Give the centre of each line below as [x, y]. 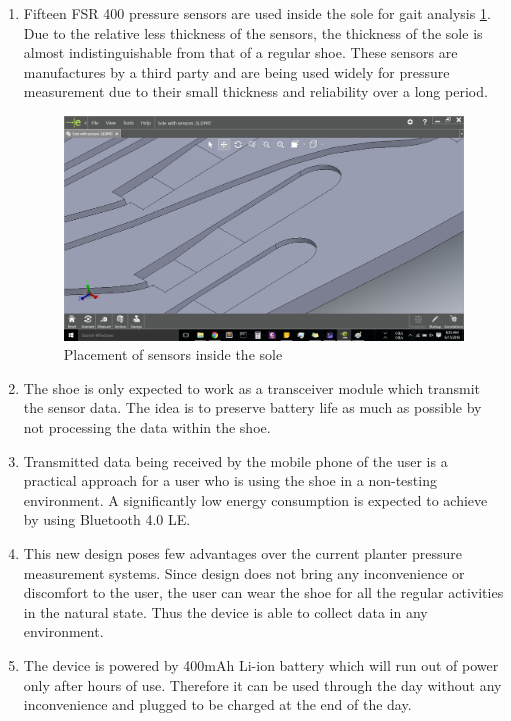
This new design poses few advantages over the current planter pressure [243, 553]
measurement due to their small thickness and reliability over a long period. [255, 91]
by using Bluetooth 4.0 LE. [107, 519]
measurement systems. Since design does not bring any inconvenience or [244, 572]
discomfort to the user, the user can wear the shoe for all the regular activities [263, 592]
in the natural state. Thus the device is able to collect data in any [225, 611]
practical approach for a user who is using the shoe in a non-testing [230, 480]
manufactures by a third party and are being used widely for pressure [236, 71]
